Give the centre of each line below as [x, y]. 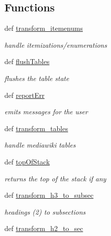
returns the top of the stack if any [55, 178]
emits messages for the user [46, 112]
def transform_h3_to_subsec [49, 195]
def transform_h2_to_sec [44, 228]
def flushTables [27, 61]
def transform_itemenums [44, 28]
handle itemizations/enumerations [56, 44]
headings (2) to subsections [45, 211]
